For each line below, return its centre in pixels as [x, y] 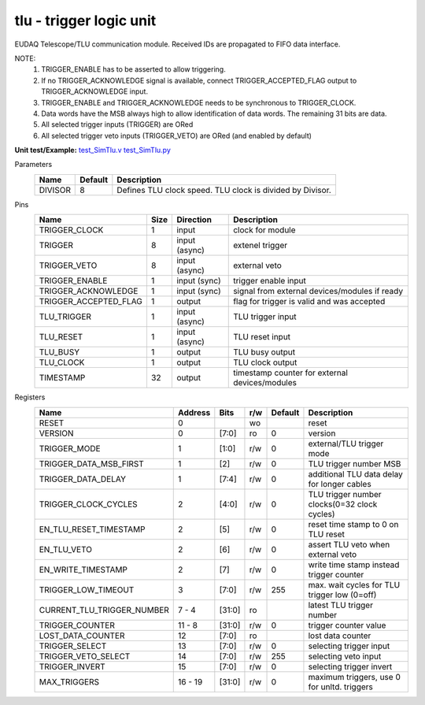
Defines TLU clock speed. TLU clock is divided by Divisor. [224, 190]
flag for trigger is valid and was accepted [309, 302]
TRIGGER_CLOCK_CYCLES [88, 504]
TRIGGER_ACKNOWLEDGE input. [95, 91]
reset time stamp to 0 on [353, 524]
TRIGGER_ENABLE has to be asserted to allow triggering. [133, 69]
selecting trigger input [349, 646]
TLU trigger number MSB [355, 463]
